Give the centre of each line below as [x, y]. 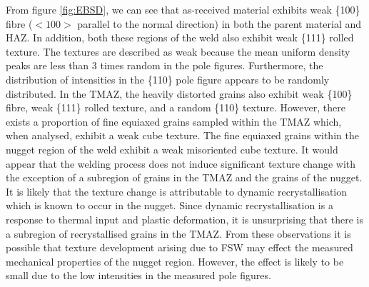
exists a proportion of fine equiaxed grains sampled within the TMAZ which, [174, 121]
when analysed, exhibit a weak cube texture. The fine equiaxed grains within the [182, 135]
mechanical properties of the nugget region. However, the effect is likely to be [175, 261]
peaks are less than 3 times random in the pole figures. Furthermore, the [165, 65]
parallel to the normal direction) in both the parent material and [219, 23]
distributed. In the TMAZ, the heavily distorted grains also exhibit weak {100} [179, 93]
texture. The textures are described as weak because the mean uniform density [178, 51]
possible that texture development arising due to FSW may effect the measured [180, 247]
